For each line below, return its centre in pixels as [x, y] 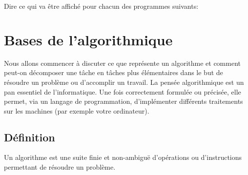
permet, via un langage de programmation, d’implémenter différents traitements [124, 101]
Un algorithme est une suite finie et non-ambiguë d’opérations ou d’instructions [123, 157]
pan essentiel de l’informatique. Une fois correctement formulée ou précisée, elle [123, 91]
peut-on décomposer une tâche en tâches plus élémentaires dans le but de [114, 72]
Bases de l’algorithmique [88, 39]
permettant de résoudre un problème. [60, 167]
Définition [30, 137]
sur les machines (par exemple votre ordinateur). [77, 110]
